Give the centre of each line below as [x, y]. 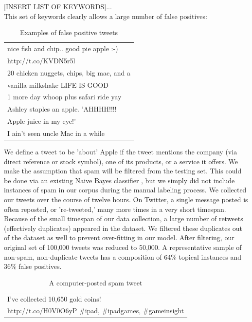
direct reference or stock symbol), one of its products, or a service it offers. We [121, 161]
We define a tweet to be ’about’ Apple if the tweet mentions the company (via [121, 152]
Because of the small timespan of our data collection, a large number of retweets [124, 218]
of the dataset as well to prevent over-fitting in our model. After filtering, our [119, 237]
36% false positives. [33, 266]
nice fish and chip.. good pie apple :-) [63, 48]
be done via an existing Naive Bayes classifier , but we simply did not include [119, 180]
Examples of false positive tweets [69, 32]
